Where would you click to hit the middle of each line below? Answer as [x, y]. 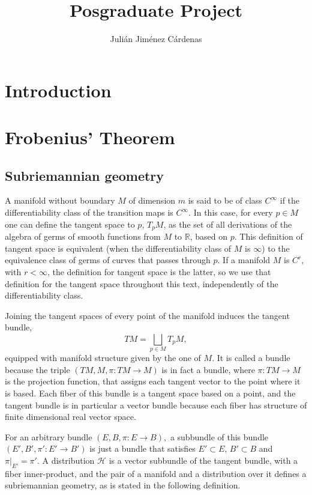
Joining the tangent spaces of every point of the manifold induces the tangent [147, 315]
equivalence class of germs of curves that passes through [108, 260]
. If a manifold [244, 260]
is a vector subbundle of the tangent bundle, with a [203, 460]
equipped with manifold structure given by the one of [103, 358]
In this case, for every [233, 212]
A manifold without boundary [60, 200]
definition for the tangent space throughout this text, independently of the [142, 283]
